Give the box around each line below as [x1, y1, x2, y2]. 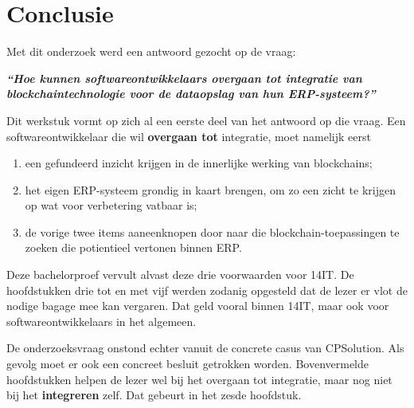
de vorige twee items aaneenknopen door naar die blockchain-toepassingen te [25, 223, 400, 240]
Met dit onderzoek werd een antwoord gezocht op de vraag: [6, 43, 296, 60]
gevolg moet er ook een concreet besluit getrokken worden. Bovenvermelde [6, 355, 369, 372]
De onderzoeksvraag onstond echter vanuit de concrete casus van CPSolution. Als [6, 339, 404, 356]
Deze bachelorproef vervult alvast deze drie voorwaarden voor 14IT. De [6, 266, 354, 283]
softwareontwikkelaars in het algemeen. [6, 312, 197, 329]
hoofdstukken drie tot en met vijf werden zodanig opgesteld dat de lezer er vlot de [6, 281, 408, 298]
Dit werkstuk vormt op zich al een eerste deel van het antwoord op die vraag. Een [6, 112, 406, 128]
